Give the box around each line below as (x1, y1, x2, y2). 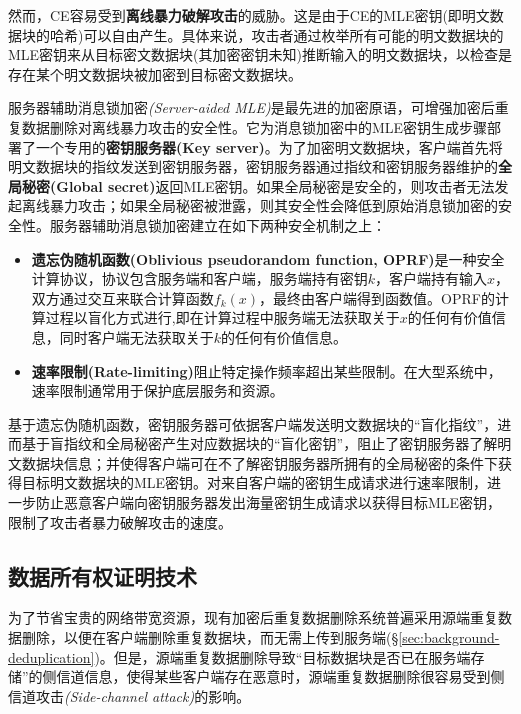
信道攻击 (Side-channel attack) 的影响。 (8, 685, 251, 706)
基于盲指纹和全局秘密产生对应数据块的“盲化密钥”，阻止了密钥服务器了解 (21, 433, 498, 454)
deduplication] (8, 646, 95, 667)
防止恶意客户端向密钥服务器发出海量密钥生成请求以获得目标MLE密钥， (35, 492, 502, 513)
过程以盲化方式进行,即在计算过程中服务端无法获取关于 (45, 307, 400, 328)
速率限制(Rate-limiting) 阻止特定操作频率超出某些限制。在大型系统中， (31, 360, 502, 381)
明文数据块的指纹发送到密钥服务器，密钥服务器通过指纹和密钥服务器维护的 (8, 156, 498, 177)
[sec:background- (398, 627, 500, 648)
